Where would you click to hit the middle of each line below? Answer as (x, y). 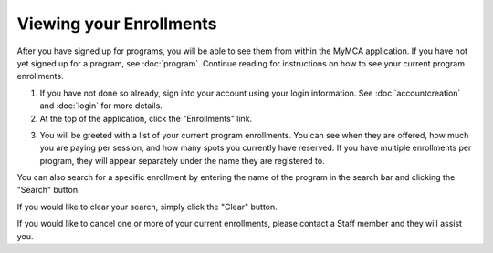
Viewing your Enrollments (117, 24)
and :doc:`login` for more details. (101, 106)
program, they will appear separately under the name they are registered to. (182, 160)
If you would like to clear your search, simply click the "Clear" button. (147, 207)
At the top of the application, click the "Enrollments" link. (146, 118)
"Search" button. (49, 190)
